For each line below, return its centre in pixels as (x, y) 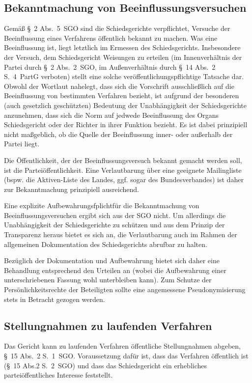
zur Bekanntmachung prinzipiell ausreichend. (71, 189)
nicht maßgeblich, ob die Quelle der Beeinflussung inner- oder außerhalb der (118, 134)
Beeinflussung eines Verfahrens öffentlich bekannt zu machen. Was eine (111, 38)
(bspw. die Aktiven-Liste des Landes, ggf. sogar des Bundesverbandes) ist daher (124, 179)
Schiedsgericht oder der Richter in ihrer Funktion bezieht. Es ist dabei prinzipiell (126, 124)
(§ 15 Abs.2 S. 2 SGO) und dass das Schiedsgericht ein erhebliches (106, 365)
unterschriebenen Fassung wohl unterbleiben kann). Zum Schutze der (108, 280)
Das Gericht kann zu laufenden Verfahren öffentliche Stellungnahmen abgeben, (122, 346)
